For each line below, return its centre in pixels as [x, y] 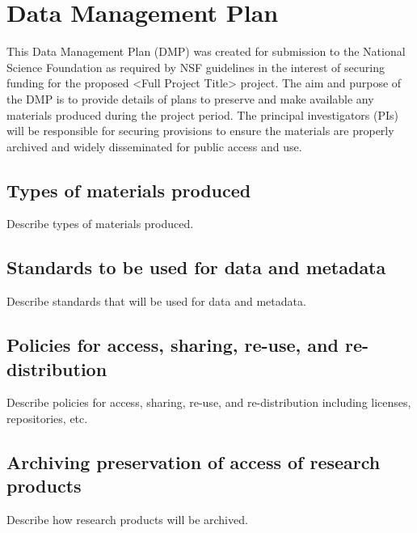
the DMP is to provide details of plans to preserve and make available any [190, 98]
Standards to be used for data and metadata [196, 267]
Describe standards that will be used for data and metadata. [156, 301]
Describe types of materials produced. [100, 224]
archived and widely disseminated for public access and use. [154, 146]
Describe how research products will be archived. [127, 520]
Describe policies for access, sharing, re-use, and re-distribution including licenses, [209, 402]
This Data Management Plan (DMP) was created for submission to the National [206, 51]
